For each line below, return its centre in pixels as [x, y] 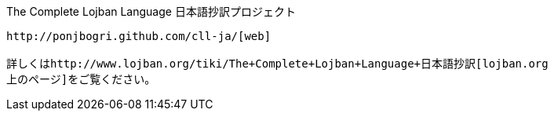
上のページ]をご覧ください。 [81, 79]
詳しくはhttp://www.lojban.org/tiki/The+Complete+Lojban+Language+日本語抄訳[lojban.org [277, 64]
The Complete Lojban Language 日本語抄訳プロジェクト [151, 11]
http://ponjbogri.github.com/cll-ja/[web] [139, 36]
